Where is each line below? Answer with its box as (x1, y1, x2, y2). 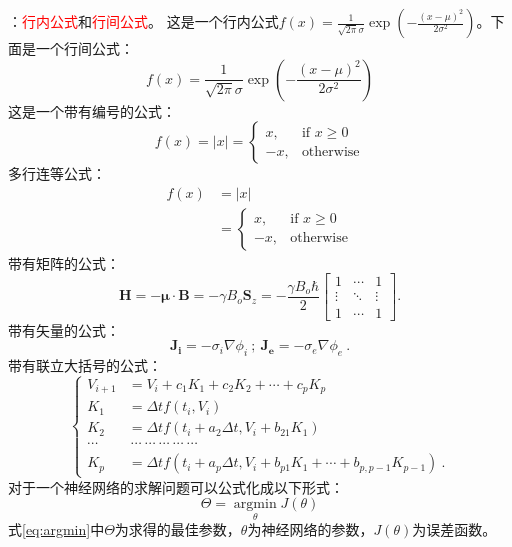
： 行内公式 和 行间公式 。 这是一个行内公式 (8, 11, 279, 31)
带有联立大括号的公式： (8, 354, 162, 375)
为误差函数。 (412, 519, 497, 540)
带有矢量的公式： (8, 319, 120, 340)
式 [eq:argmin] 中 (8, 519, 105, 540)
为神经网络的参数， (247, 519, 374, 540)
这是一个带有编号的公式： (8, 100, 176, 121)
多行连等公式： (8, 163, 106, 184)
